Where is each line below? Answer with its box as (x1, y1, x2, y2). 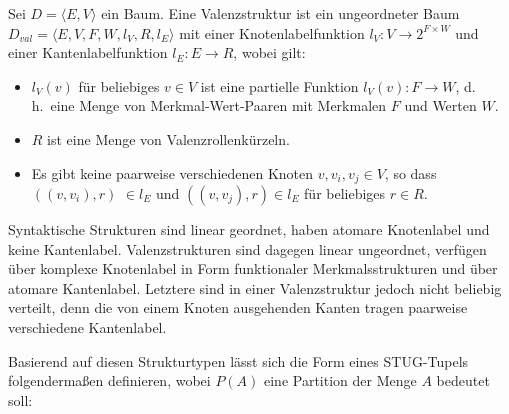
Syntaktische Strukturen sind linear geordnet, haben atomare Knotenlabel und (8, 219, 490, 240)
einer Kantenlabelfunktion (8, 42, 168, 63)
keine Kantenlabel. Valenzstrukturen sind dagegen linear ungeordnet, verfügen (8, 238, 487, 259)
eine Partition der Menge (264, 370, 417, 391)
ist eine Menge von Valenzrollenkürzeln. (47, 128, 290, 149)
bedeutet (436, 370, 490, 391)
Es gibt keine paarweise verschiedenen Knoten (31, 162, 314, 183)
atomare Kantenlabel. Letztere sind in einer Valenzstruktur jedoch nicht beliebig (8, 277, 502, 298)
